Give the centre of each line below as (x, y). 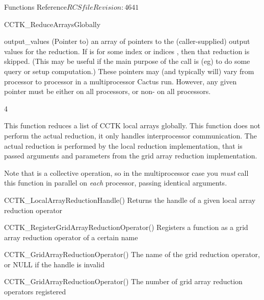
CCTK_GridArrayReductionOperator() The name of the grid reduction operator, (132, 254)
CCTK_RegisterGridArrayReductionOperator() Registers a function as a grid (126, 227)
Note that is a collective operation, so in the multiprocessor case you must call (126, 172)
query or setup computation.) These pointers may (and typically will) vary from (129, 71)
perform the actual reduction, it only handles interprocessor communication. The (130, 135)
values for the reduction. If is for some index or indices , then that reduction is (127, 51)
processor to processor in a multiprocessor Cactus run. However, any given (121, 81)
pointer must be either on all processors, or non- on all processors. (108, 91)
